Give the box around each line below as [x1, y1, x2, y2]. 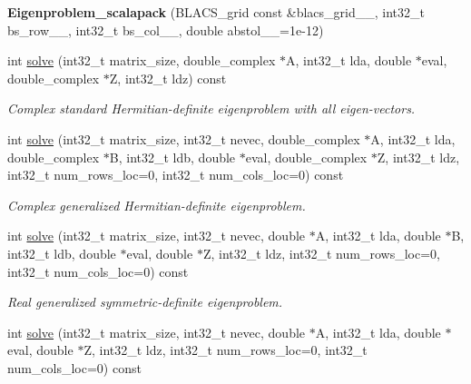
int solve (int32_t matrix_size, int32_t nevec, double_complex [7, 129, 360, 148]
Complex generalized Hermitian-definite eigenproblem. [7, 195, 306, 214]
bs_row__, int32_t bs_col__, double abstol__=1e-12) [7, 20, 324, 39]
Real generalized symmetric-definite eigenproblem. [7, 292, 283, 311]
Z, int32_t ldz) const [109, 68, 227, 87]
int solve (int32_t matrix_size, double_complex [7, 51, 276, 70]
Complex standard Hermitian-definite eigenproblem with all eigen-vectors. [7, 99, 416, 118]
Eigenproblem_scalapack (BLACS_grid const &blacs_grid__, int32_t [7, 3, 425, 21]
